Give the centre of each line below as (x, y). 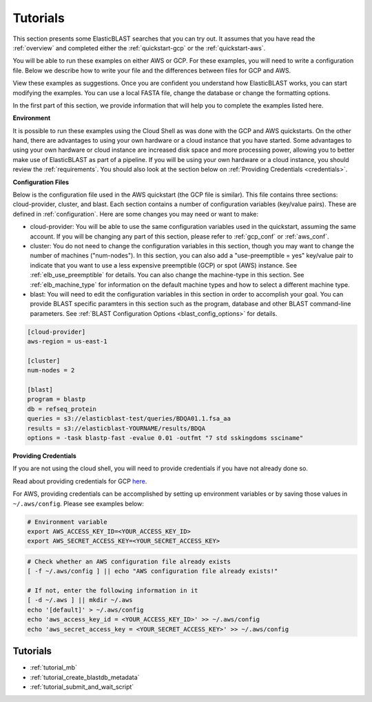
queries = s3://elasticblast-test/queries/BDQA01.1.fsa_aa (129, 419)
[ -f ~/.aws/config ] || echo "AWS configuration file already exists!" (153, 571)
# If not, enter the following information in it (113, 591)
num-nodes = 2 (51, 370)
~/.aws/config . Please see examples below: (79, 503)
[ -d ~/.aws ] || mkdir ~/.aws (80, 600)
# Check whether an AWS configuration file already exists (129, 561)
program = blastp (56, 399)
